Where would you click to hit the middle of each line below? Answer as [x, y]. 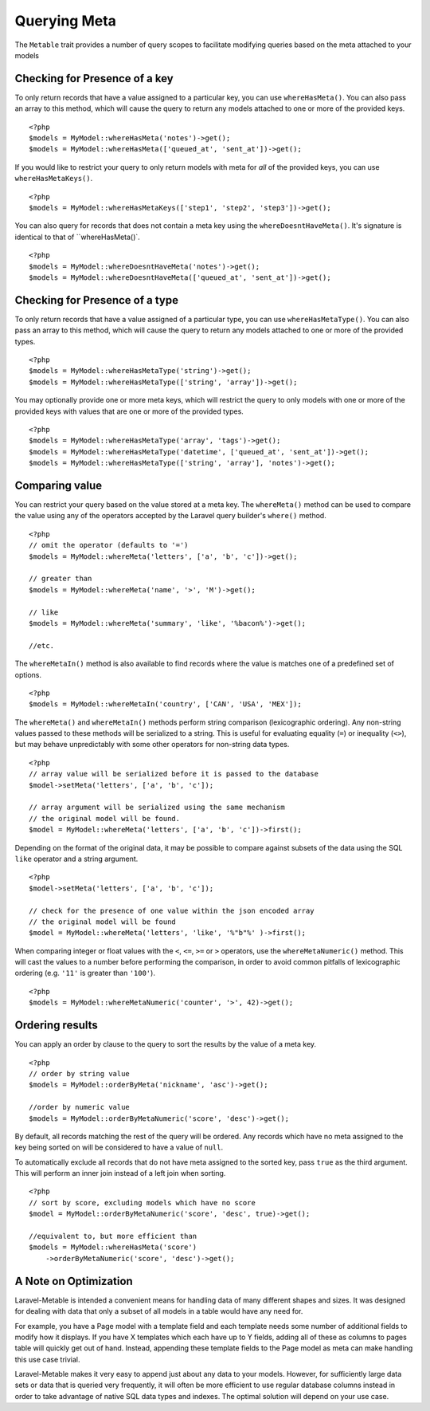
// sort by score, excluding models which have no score [143, 1203]
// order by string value [80, 1073]
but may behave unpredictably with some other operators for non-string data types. [152, 745]
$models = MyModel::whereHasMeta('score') [113, 1247]
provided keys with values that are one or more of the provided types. [129, 411]
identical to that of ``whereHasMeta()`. [78, 237]
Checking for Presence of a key [94, 79]
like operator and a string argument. [76, 859]
